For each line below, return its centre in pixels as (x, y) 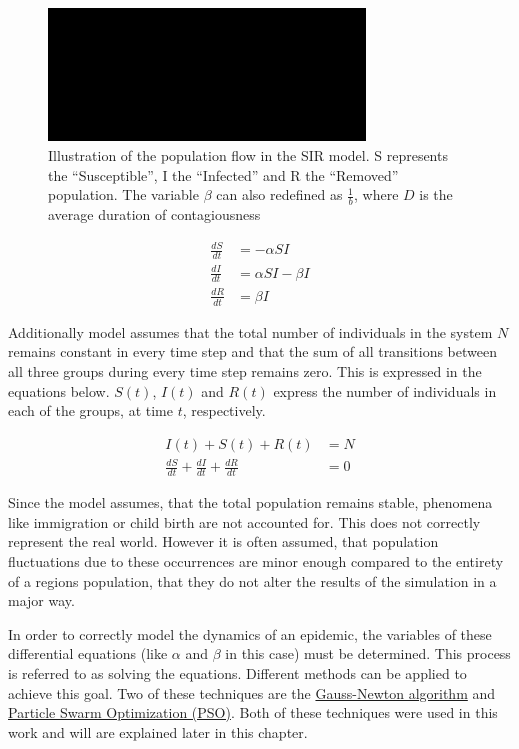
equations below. (59, 390)
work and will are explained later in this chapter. (158, 731)
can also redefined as (279, 194)
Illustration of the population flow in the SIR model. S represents (248, 155)
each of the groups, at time (90, 410)
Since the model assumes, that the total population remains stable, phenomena (250, 502)
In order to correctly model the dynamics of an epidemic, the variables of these (250, 633)
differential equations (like (88, 653)
